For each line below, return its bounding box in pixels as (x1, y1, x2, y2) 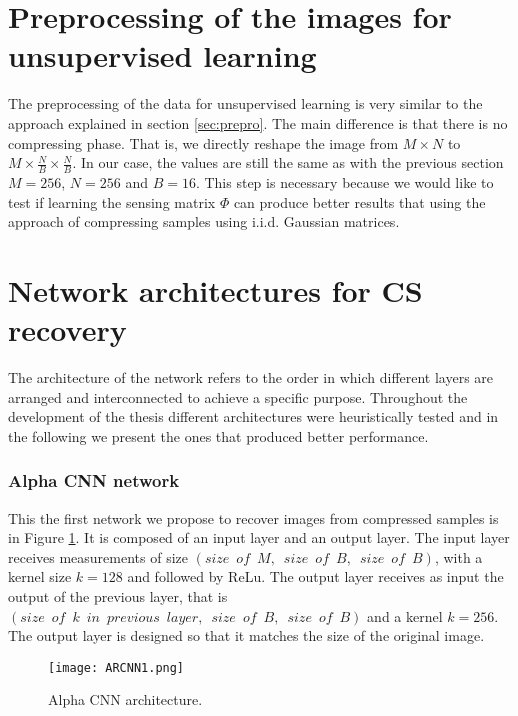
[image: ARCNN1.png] (48, 660, 185, 675)
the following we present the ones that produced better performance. (8, 425, 429, 446)
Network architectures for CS (8, 269, 423, 310)
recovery (8, 309, 127, 350)
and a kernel (367, 605, 443, 626)
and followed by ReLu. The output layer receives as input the (127, 566, 504, 587)
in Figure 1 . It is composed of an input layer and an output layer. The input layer (8, 527, 510, 548)
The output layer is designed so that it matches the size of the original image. (8, 625, 485, 646)
